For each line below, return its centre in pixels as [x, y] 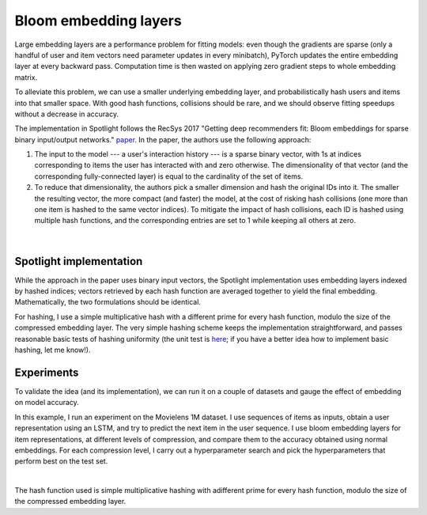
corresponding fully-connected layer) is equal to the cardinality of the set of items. [169, 176]
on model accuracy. [47, 403]
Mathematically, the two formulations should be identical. [108, 302]
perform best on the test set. [61, 461]
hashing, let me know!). [53, 350]
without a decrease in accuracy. [66, 114]
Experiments [47, 372]
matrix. [26, 77]
